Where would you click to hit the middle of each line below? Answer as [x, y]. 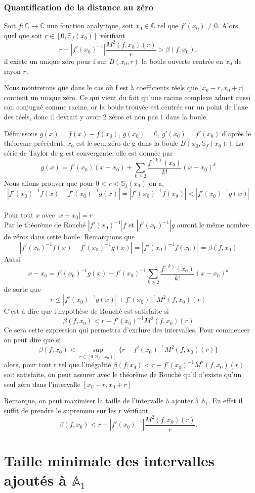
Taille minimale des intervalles [109, 461]
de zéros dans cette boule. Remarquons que [69, 237]
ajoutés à [35, 480]
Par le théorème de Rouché [45, 225]
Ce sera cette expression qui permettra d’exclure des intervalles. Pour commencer [127, 330]
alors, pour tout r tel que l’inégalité [58, 364]
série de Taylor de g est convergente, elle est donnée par [88, 152]
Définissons [21, 133]
